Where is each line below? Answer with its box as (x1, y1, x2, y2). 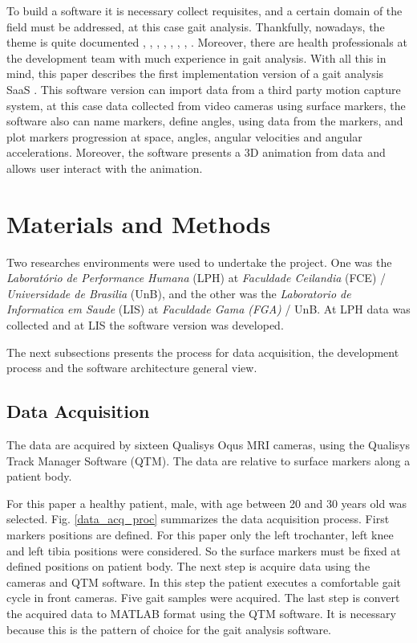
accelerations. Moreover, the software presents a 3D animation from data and (6, 144, 386, 161)
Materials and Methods (6, 207, 271, 240)
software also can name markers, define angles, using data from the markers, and (6, 113, 403, 129)
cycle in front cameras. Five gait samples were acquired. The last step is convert (6, 589, 400, 606)
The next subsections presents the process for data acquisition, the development (6, 343, 399, 360)
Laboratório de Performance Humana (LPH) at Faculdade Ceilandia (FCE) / (6, 269, 387, 286)
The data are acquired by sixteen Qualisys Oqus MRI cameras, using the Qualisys (6, 436, 410, 453)
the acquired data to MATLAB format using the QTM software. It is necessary (6, 604, 396, 621)
